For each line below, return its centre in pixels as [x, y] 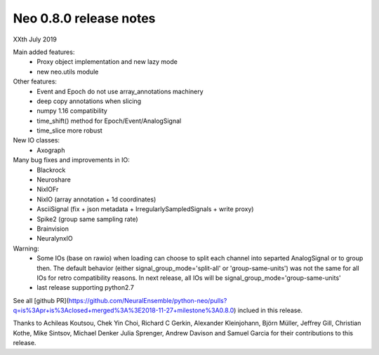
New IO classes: [36, 140]
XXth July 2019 [35, 39]
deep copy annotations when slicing [89, 101]
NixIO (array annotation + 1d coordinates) [97, 199]
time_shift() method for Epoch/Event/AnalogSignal [109, 121]
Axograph [51, 150]
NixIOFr [48, 189]
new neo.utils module [68, 72]
